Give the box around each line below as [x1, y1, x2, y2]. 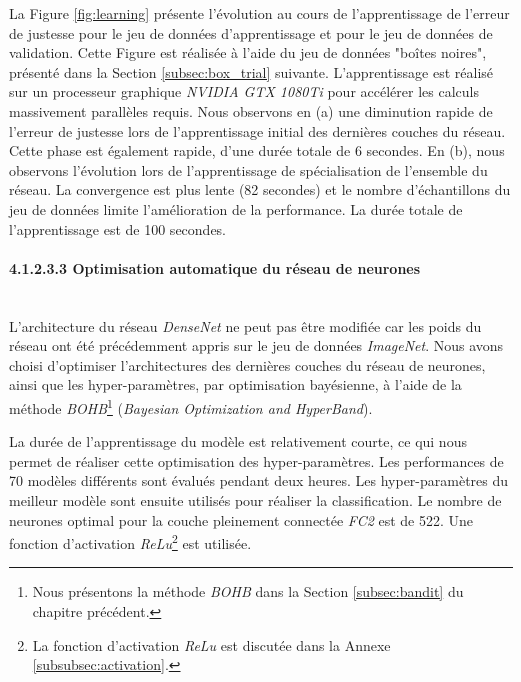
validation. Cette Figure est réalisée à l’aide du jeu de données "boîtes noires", [9, 42, 487, 63]
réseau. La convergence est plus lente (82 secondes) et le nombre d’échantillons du [9, 179, 511, 200]
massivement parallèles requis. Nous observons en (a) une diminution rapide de [9, 100, 493, 121]
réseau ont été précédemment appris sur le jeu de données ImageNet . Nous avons [9, 335, 504, 356]
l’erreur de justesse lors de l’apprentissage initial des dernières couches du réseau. [9, 120, 506, 141]
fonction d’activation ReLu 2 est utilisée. [9, 530, 252, 553]
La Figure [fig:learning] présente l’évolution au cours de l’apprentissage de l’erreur [9, 3, 510, 23]
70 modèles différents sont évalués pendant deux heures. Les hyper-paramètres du [9, 470, 509, 491]
